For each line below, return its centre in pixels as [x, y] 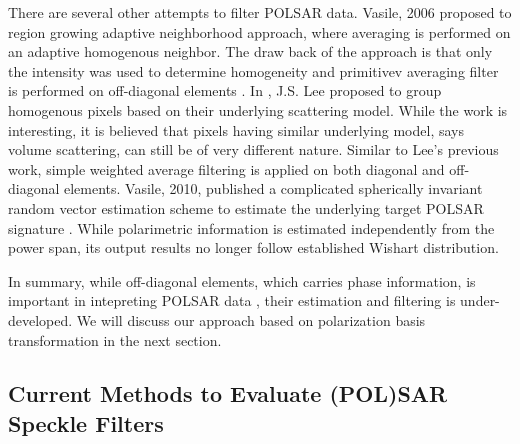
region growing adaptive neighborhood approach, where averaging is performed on [259, 31]
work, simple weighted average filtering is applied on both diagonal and [226, 168]
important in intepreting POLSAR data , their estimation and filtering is [232, 300]
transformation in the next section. [115, 339]
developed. [40, 319]
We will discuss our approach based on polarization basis [251, 319]
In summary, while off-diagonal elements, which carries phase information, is [242, 280]
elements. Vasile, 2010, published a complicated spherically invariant [273, 188]
